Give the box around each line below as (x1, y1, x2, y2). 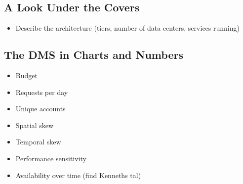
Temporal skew (15, 137, 61, 147)
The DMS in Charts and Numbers (4, 47, 183, 62)
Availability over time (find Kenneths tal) (15, 170, 141, 180)
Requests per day (15, 87, 68, 97)
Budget (15, 70, 38, 80)
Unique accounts (15, 103, 66, 114)
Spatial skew (15, 120, 54, 130)
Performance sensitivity (15, 153, 86, 163)
